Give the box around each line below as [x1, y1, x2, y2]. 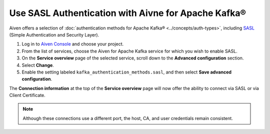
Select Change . [21, 62, 54, 68]
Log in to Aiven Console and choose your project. [21, 41, 124, 47]
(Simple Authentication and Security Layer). [9, 31, 99, 37]
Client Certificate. [9, 92, 46, 98]
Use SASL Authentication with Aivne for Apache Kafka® [9, 7, 246, 18]
